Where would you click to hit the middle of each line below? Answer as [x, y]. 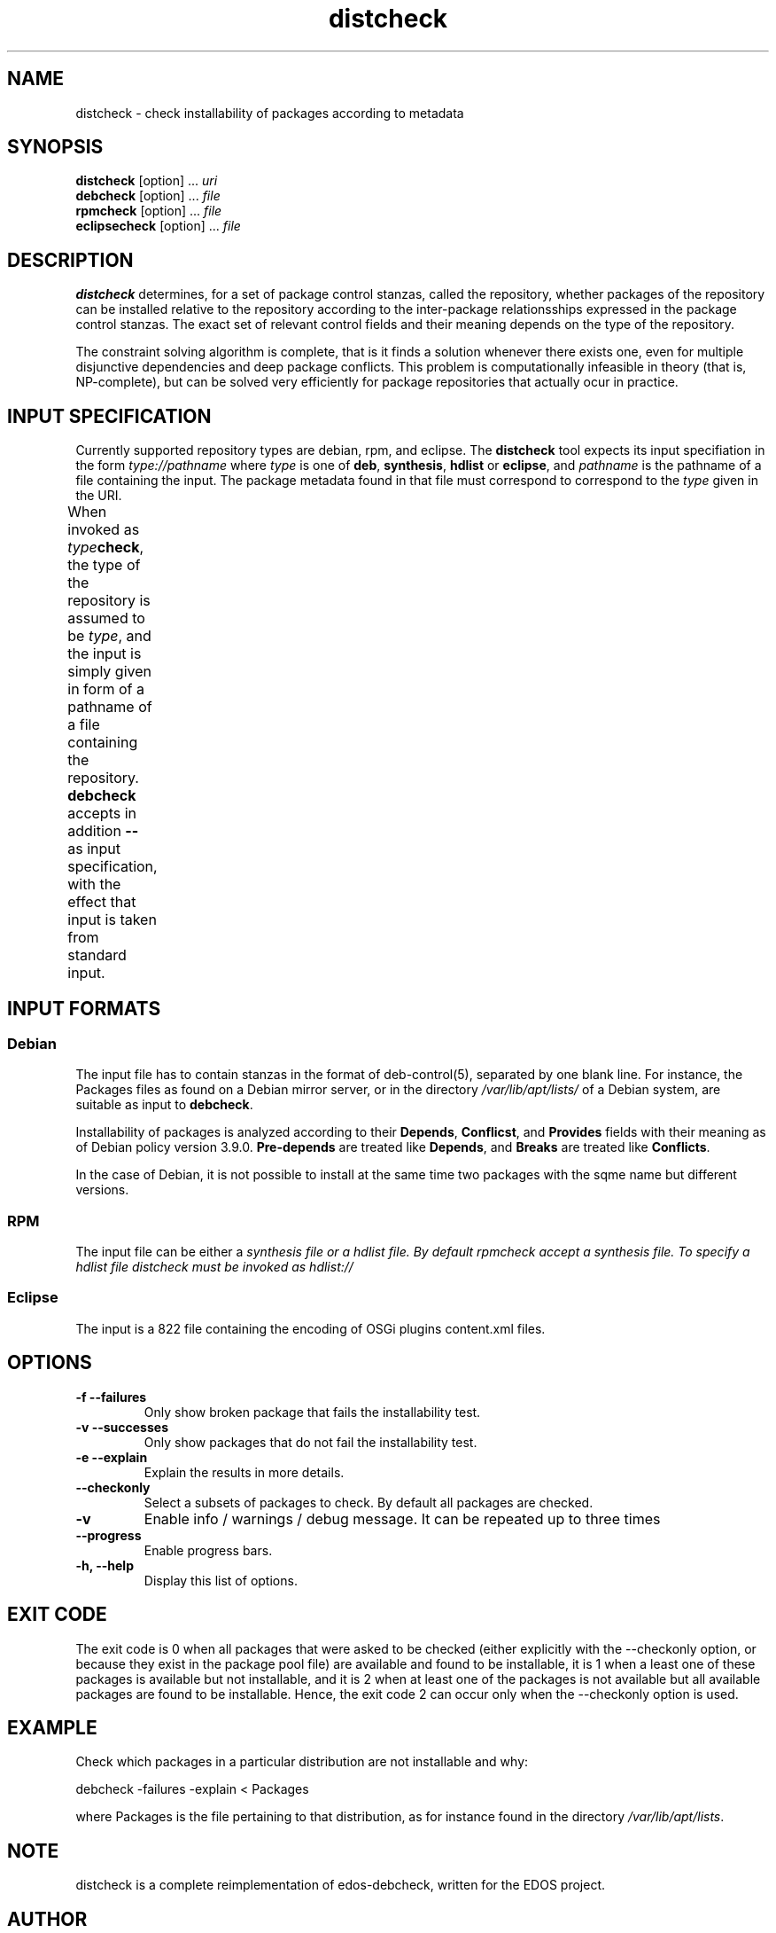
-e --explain [112, 1457]
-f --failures [111, 1397]
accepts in [102, 814]
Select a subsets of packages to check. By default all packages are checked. [369, 1502]
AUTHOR [47, 1919]
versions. [102, 1190]
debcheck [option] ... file [148, 196]
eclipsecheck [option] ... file [158, 226]
